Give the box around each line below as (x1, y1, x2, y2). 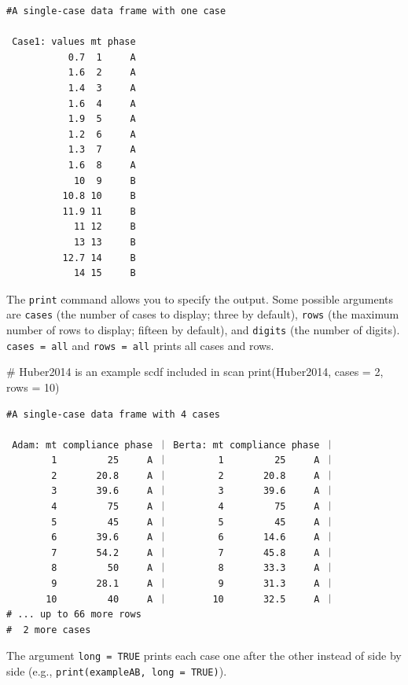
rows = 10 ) (6, 378, 60, 395)
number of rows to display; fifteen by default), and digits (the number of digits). (6, 322, 400, 337)
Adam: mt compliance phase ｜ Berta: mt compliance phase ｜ (12, 439, 335, 451)
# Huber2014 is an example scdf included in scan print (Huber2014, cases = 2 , (6, 363, 384, 380)
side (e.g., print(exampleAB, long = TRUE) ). (6, 663, 227, 679)
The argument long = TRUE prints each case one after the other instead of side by (6, 647, 402, 664)
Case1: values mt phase (12, 36, 136, 48)
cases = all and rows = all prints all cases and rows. (6, 337, 274, 353)
